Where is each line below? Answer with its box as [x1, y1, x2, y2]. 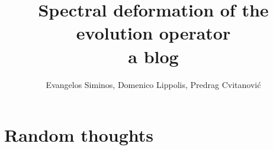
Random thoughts [4, 123, 153, 147]
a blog [128, 44, 179, 68]
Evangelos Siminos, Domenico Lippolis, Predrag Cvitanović [46, 78, 261, 90]
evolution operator [76, 21, 231, 45]
